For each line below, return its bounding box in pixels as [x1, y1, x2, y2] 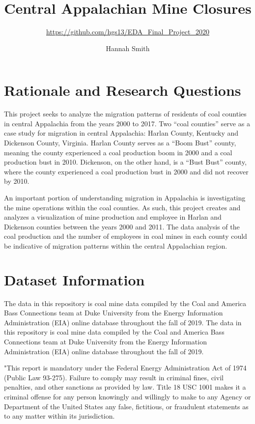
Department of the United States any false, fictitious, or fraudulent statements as [4, 401, 249, 411]
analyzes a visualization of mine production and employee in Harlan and [4, 212, 222, 222]
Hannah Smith [106, 43, 150, 53]
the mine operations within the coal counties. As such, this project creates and [4, 202, 241, 212]
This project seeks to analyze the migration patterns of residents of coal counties [4, 109, 247, 119]
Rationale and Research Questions [4, 80, 241, 100]
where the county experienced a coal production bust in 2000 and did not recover [4, 166, 249, 176]
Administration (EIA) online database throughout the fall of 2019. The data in [4, 317, 242, 327]
